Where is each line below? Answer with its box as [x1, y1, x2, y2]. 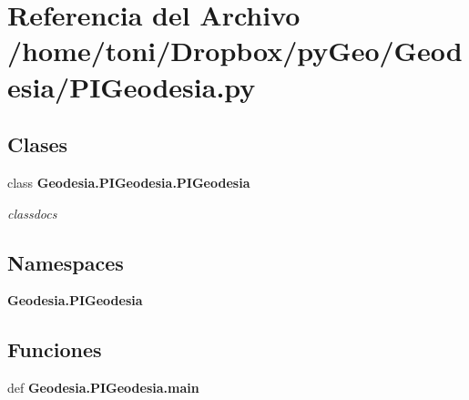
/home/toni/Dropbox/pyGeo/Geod [7, 32, 463, 69]
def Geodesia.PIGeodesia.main [7, 378, 199, 397]
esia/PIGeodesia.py [7, 67, 256, 105]
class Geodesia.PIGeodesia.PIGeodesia [7, 172, 250, 191]
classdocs [7, 203, 57, 222]
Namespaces [7, 248, 124, 276]
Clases [7, 130, 68, 159]
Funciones [7, 335, 102, 364]
